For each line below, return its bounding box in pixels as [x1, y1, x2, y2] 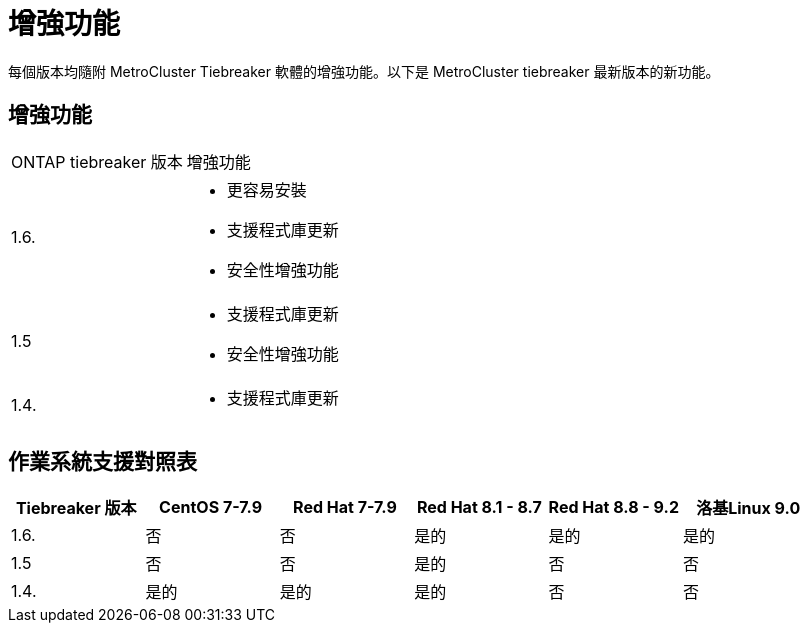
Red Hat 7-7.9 [293, 497, 397, 518]
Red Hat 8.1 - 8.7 [416, 497, 542, 518]
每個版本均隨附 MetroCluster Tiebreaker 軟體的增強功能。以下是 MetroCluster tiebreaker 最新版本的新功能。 [8, 62, 720, 80]
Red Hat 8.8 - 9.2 [548, 497, 679, 518]
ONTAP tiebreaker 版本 [11, 151, 183, 172]
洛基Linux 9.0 [696, 498, 801, 519]
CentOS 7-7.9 [159, 497, 263, 518]
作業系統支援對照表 [8, 449, 197, 475]
